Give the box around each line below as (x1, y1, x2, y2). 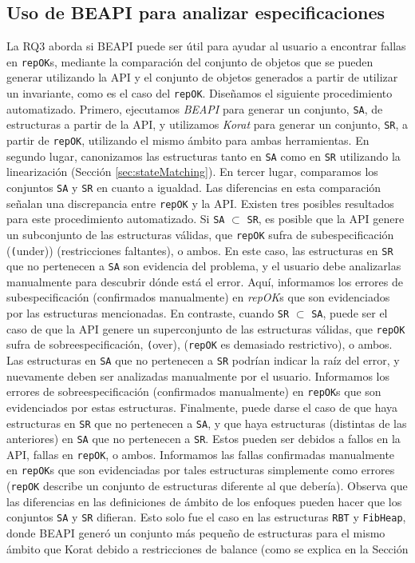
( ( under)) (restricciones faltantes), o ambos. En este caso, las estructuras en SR (6, 242, 393, 258)
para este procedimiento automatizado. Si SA (6, 210, 225, 227)
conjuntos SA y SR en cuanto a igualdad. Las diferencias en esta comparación (6, 178, 381, 195)
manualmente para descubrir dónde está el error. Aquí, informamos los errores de (6, 273, 403, 289)
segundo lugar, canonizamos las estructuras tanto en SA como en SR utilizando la (6, 147, 401, 164)
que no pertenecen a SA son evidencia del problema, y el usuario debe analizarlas (6, 258, 401, 274)
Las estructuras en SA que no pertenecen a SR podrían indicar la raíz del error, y (6, 352, 400, 369)
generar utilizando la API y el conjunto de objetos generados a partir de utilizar (6, 69, 398, 86)
